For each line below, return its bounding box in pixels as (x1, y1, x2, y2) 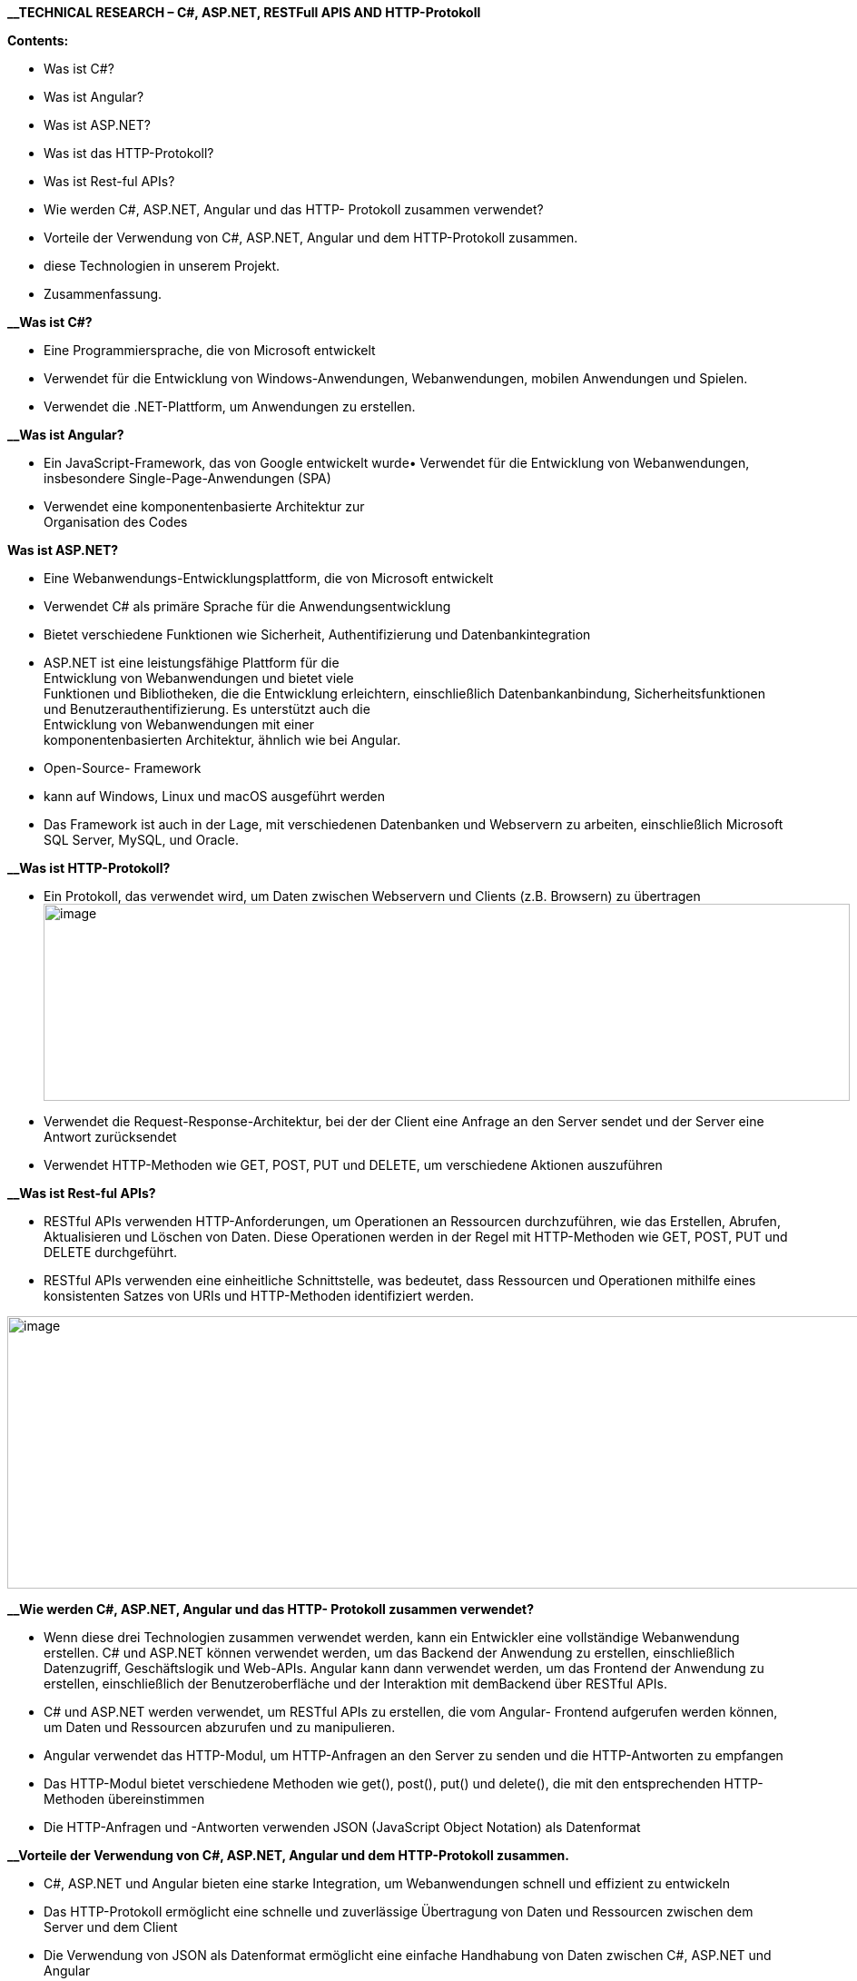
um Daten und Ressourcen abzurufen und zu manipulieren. (44, 1719, 396, 1735)
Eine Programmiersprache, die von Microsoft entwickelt (44, 342, 376, 358)
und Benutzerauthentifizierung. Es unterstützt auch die (44, 701, 370, 717)
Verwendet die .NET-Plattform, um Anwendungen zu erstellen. (44, 399, 416, 414)
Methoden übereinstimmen (44, 1791, 205, 1807)
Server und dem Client (44, 1919, 178, 1935)
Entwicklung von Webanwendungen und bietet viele (44, 670, 354, 686)
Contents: (7, 33, 69, 48)
